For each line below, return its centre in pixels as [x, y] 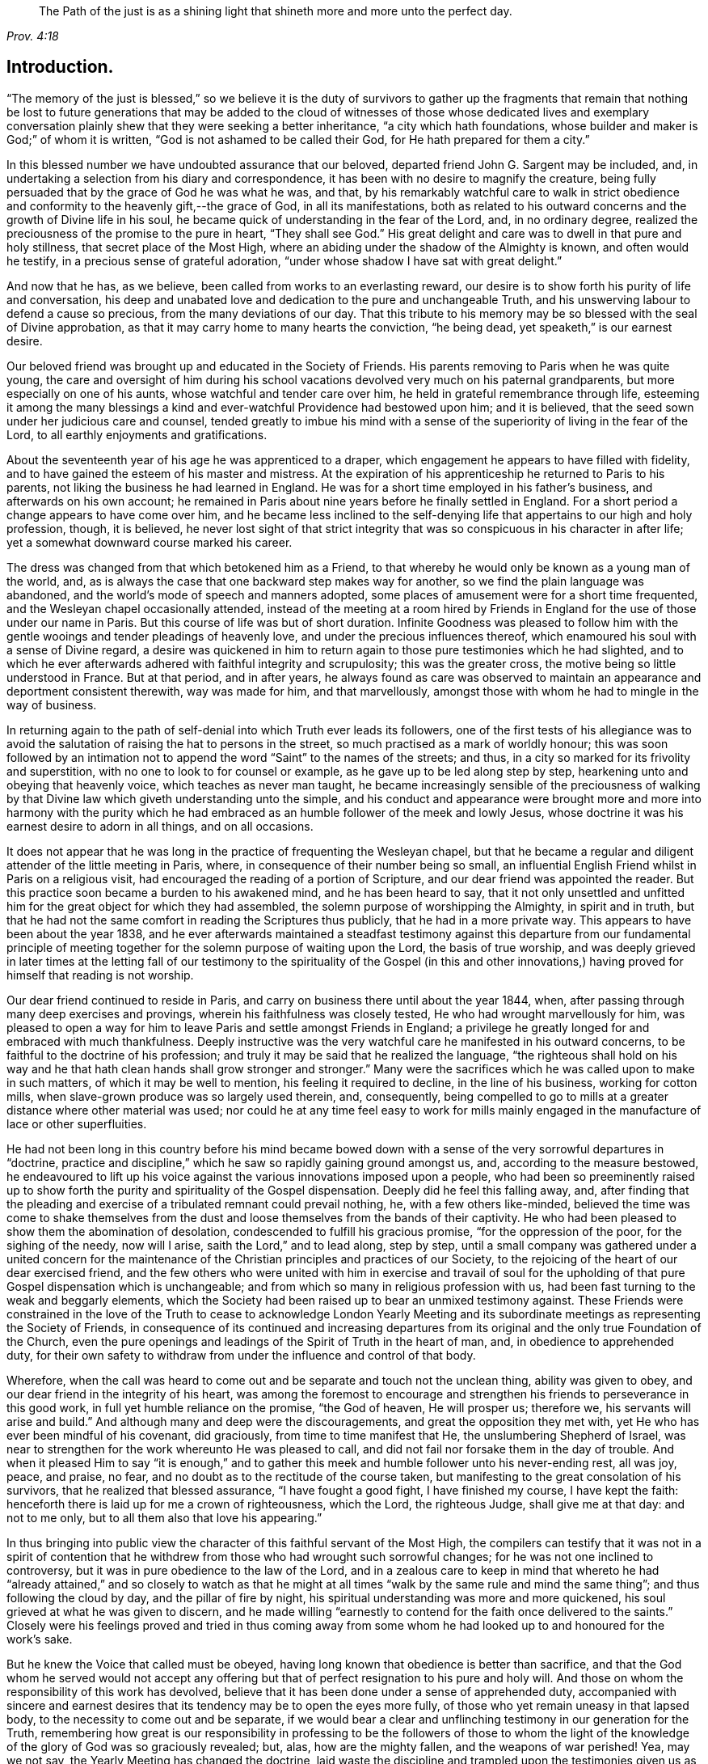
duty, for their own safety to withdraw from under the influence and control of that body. [241, 1355]
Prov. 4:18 [33, 36]
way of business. [52, 704]
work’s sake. [40, 1639]
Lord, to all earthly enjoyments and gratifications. [137, 434]
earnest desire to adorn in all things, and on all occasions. [160, 826]
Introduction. [60, 67]
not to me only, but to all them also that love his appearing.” [164, 1517]
